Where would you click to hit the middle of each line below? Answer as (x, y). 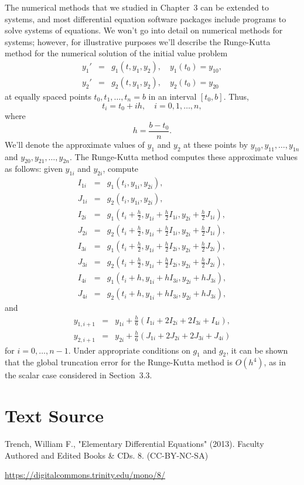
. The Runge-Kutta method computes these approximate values (184, 156)
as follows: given (34, 169)
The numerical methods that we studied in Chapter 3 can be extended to (137, 7)
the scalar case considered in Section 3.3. (78, 375)
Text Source (54, 416)
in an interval (173, 96)
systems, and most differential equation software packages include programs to (146, 18)
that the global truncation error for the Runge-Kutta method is (119, 362)
